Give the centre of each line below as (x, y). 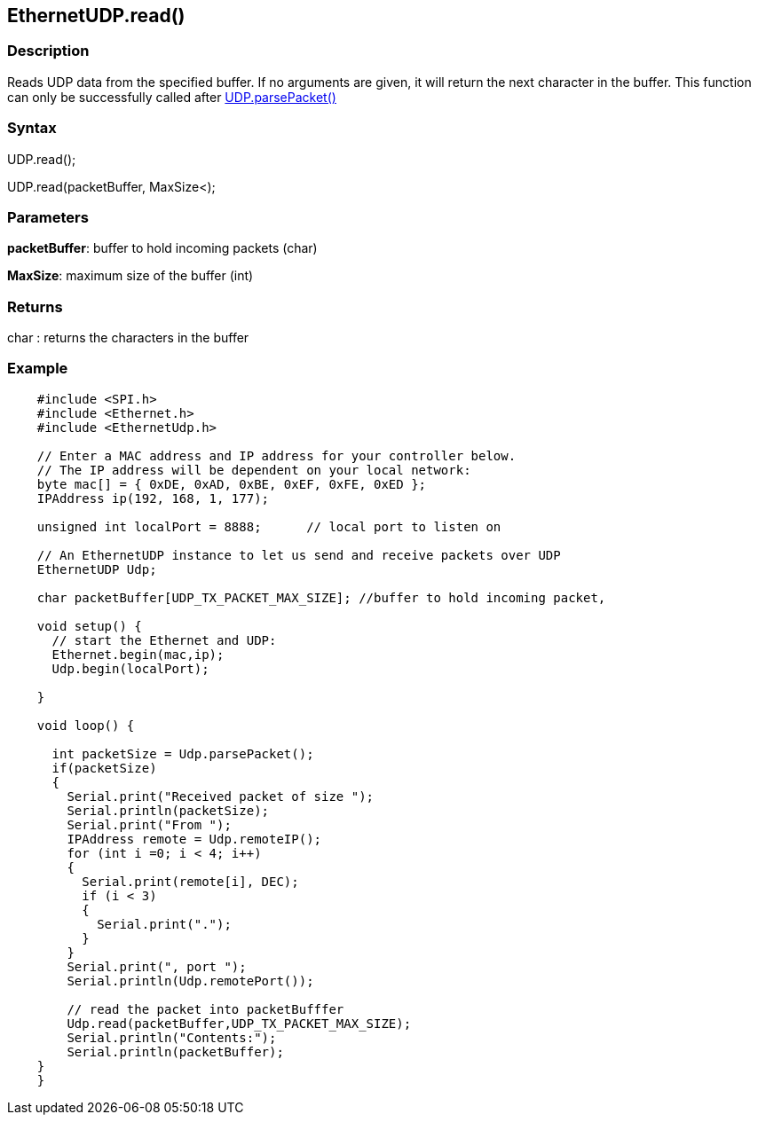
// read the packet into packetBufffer (205, 1009)
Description (48, 51)
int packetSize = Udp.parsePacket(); (183, 753)
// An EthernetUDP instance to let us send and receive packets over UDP (299, 555)
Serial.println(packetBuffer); (175, 1051)
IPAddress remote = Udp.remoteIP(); (194, 839)
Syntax (32, 128)
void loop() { (86, 725)
